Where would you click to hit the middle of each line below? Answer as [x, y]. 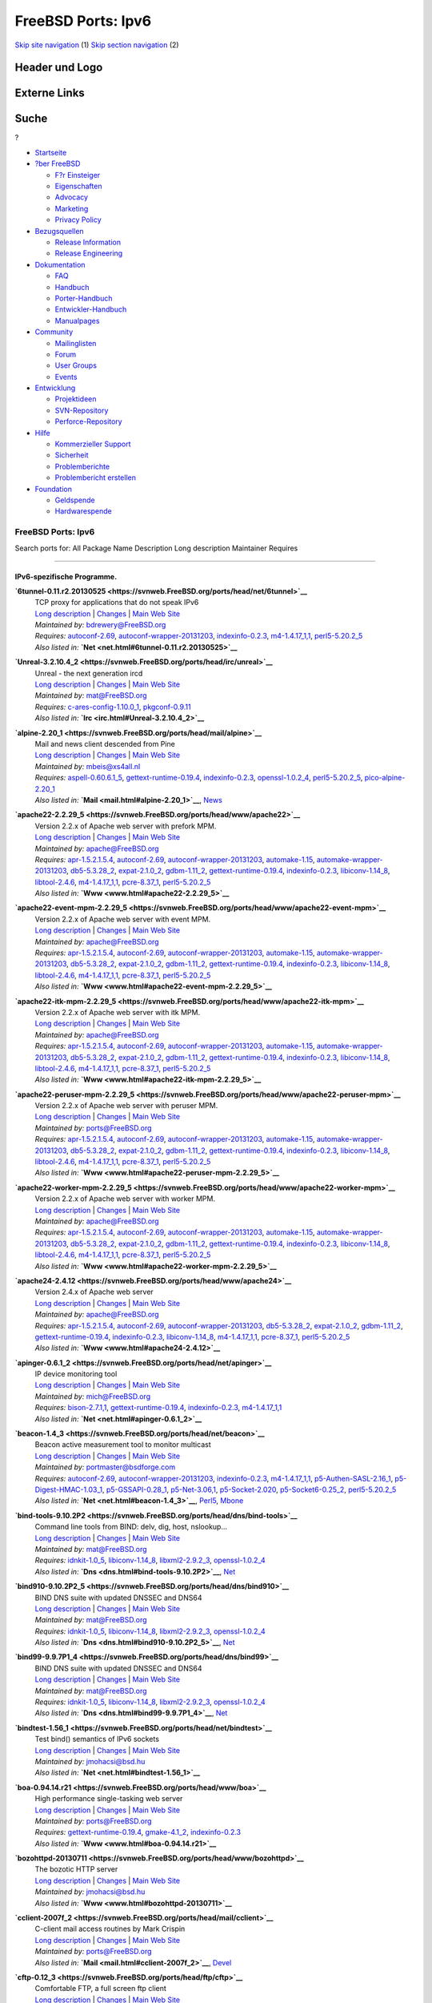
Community [54, 332]
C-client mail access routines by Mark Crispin [110, 1929]
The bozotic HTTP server [76, 1869]
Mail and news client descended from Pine [105, 744]
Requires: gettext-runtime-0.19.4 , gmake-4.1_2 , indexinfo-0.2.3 [138, 1832]
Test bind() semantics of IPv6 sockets [97, 1739]
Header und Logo [59, 68]
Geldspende [75, 500]
